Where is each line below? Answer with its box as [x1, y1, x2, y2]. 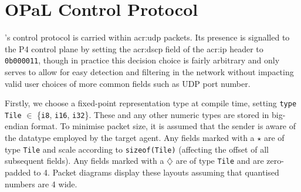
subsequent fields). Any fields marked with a [5, 154, 164, 167]
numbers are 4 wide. [5, 177, 77, 190]
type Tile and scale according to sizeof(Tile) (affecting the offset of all [5, 143, 269, 155]
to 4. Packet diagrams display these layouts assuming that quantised [33, 166, 279, 178]
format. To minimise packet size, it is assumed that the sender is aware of [31, 120, 296, 132]
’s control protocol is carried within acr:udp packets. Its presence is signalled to [5, 31, 290, 43]
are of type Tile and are [175, 154, 264, 167]
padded [5, 166, 31, 178]
